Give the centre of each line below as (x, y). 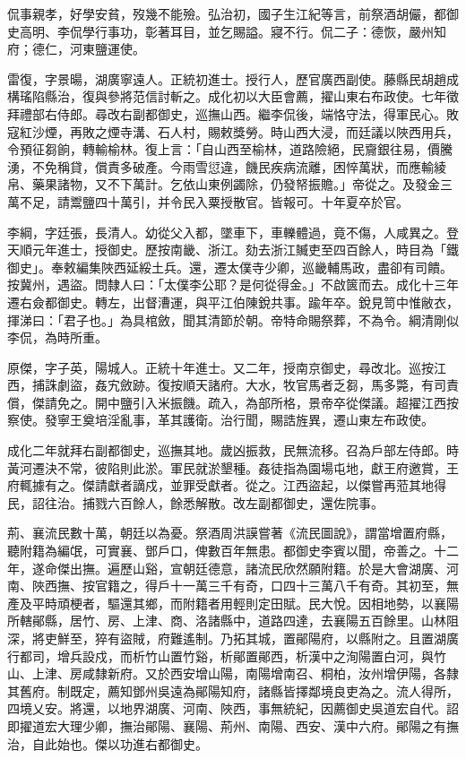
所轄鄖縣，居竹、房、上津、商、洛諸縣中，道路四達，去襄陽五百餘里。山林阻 (233, 621)
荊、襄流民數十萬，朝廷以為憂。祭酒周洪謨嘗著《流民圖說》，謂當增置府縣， (230, 533)
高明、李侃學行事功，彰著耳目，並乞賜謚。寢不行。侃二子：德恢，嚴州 (226, 31)
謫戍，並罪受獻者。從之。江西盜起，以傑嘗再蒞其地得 (289, 485)
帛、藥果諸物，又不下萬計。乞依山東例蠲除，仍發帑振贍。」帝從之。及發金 (224, 184)
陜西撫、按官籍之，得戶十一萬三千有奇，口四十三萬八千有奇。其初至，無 (245, 586)
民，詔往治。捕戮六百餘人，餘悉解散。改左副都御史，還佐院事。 (195, 502)
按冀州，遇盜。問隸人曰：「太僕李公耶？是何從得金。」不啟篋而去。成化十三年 (233, 285)
